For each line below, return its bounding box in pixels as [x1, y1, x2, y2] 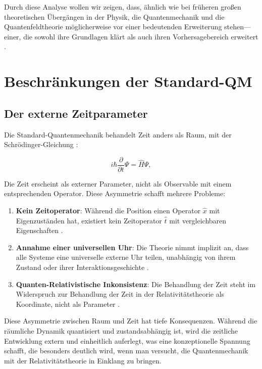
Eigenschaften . [16, 225, 63, 236]
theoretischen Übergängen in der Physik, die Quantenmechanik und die [4, 11, 225, 22]
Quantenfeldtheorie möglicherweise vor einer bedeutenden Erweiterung [4, 21, 222, 32]
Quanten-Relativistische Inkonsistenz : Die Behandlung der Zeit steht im [16, 279, 256, 289]
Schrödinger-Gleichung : [4, 139, 78, 150]
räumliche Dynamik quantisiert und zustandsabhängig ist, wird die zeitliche [4, 325, 238, 336]
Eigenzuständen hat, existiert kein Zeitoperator [16, 215, 162, 225]
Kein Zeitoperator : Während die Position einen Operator [16, 205, 201, 215]
